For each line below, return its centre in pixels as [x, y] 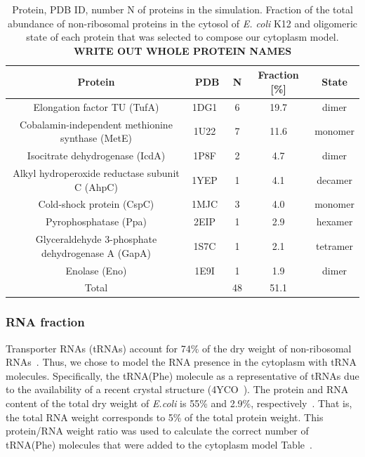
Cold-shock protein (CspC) [96, 204]
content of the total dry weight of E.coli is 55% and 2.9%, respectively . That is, [179, 403]
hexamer [334, 221]
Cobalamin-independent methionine [96, 124]
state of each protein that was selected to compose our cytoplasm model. [182, 37]
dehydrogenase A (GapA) [96, 252]
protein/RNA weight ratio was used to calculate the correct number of [157, 431]
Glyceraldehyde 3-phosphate [96, 239]
